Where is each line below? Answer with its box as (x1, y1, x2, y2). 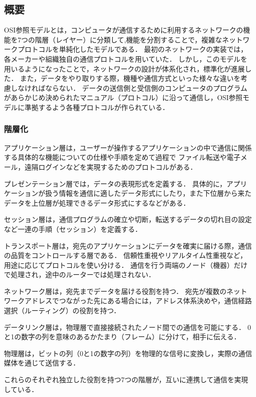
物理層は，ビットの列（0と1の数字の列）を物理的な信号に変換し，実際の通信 (4, 348, 252, 358)
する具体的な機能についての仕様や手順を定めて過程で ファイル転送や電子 (4, 152, 241, 162)
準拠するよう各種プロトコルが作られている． (24, 102, 169, 112)
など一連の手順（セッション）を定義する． (4, 223, 142, 234)
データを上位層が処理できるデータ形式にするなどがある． (4, 197, 190, 208)
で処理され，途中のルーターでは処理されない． (4, 269, 156, 280)
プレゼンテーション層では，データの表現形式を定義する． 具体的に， (4, 178, 226, 188)
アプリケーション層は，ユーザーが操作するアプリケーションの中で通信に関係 (4, 142, 252, 152)
